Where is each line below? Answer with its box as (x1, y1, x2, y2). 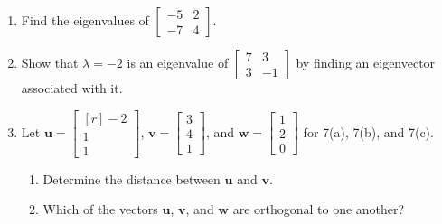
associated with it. (21, 79, 123, 97)
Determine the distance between (42, 169, 221, 188)
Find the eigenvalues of (21, 11, 149, 29)
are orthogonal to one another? (232, 200, 405, 219)
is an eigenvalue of (127, 53, 229, 71)
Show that (21, 53, 79, 71)
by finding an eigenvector (296, 53, 436, 71)
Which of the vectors (42, 200, 158, 219)
